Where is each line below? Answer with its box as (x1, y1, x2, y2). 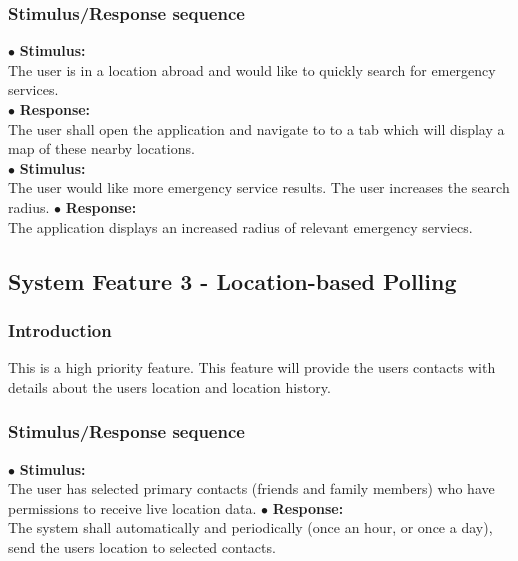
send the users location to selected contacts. (8, 536, 276, 557)
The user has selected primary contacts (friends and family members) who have (8, 478, 495, 499)
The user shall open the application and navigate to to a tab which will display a (8, 118, 505, 139)
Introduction (8, 317, 112, 342)
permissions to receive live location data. (8, 497, 257, 518)
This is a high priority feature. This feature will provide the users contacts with (8, 357, 496, 378)
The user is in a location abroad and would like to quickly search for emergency (8, 59, 496, 80)
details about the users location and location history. (8, 376, 331, 397)
